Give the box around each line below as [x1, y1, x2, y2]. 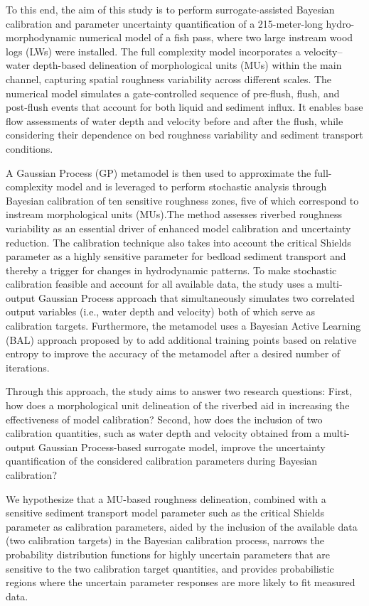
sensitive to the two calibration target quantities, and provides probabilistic [6, 561, 334, 575]
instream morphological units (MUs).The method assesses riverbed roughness [6, 207, 343, 222]
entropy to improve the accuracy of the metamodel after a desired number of [6, 346, 341, 361]
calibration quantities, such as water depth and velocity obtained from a [6, 426, 321, 440]
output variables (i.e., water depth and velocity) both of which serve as [6, 304, 316, 319]
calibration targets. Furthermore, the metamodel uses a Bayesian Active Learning [6, 318, 361, 333]
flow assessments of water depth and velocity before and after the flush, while [6, 113, 343, 128]
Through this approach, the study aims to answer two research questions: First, [6, 384, 353, 399]
